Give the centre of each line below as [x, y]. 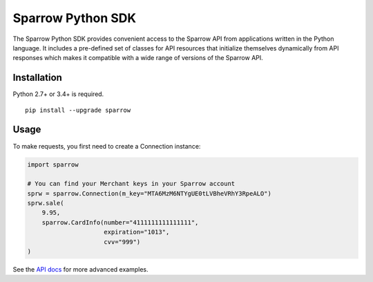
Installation [37, 78]
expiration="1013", [137, 232]
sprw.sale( [46, 203]
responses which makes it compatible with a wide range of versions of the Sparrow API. [138, 58]
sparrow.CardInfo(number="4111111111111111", [120, 222]
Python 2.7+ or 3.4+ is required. [58, 94]
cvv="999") [122, 242]
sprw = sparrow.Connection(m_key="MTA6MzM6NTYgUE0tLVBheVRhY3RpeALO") [150, 193]
